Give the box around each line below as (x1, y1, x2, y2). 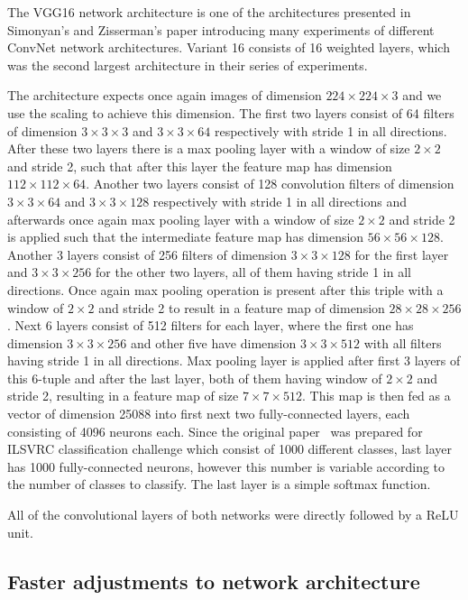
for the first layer (354, 245, 449, 263)
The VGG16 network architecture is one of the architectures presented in (7, 3, 411, 21)
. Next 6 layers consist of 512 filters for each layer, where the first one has (7, 316, 414, 335)
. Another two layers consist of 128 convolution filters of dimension (86, 174, 454, 193)
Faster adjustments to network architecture (7, 567, 420, 595)
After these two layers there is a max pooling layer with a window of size (7, 139, 410, 158)
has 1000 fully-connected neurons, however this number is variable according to (7, 457, 445, 475)
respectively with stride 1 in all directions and (152, 191, 407, 210)
